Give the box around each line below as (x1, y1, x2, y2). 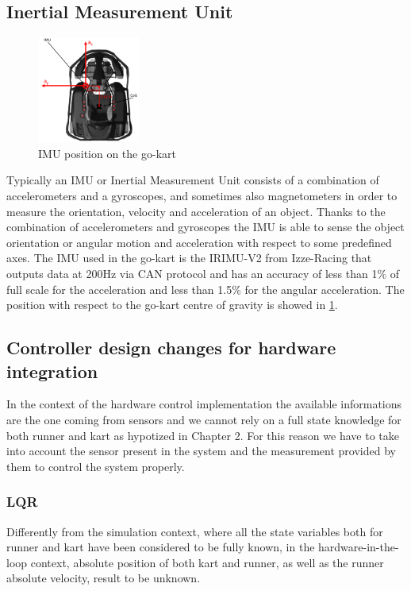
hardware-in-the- (318, 539, 399, 555)
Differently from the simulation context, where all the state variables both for (6, 523, 383, 539)
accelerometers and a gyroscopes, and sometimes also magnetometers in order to (6, 187, 398, 204)
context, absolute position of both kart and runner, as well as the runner (30, 554, 384, 570)
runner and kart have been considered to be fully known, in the (6, 539, 315, 555)
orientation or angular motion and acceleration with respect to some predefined (6, 234, 392, 250)
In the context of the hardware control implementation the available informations (6, 396, 402, 412)
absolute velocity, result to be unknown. (6, 570, 201, 586)
